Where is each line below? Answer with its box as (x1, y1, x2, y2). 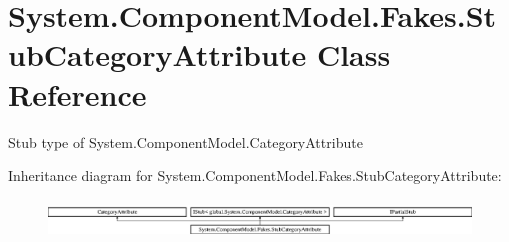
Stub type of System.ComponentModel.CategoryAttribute (8, 131, 363, 152)
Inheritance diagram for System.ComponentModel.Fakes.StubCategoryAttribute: (8, 165, 502, 186)
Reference (8, 73, 147, 114)
